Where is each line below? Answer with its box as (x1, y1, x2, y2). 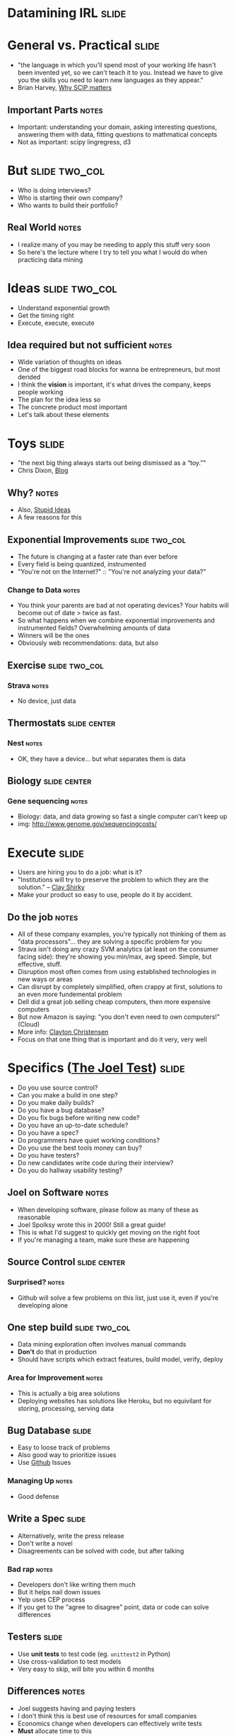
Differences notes (7, 1685, 85, 1697)
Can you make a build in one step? (17, 1091, 118, 1100)
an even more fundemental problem (17, 990, 122, 999)
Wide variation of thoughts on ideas (17, 358, 122, 366)
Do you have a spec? (17, 1129, 79, 1137)
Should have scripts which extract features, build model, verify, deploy (17, 1355, 224, 1364)
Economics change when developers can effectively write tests (17, 1719, 203, 1728)
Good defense (17, 1492, 60, 1500)
